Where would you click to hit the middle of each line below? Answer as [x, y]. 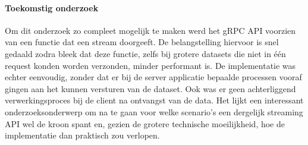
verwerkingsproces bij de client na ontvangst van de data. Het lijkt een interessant [154, 100]
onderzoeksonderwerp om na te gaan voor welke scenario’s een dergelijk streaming [154, 111]
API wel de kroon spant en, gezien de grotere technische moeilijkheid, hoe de [145, 123]
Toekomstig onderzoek [52, 7]
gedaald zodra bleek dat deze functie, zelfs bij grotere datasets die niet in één [145, 53]
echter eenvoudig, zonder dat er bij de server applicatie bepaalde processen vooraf [153, 77]
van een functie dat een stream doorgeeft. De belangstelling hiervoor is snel [142, 42]
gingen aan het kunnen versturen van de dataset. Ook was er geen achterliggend [150, 88]
